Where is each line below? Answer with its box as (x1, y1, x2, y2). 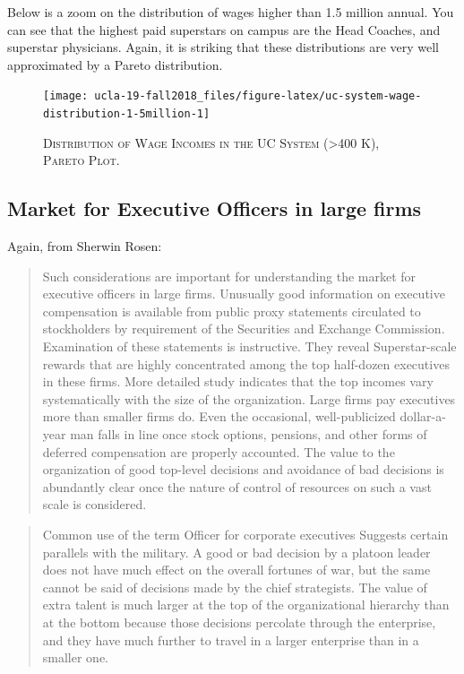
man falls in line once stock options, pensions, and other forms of (70, 425, 427, 444)
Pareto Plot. (43, 151, 120, 169)
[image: (43, 90, 89, 103)
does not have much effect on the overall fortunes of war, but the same (42, 560, 431, 579)
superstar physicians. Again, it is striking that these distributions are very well (7, 38, 440, 56)
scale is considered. (42, 495, 147, 514)
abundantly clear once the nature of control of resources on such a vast (42, 477, 432, 496)
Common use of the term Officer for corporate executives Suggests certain (42, 524, 449, 543)
